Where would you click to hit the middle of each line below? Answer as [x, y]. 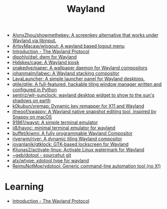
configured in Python [34, 90]
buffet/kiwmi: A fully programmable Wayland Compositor [72, 134]
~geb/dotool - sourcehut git [42, 155]
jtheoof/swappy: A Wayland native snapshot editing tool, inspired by [84, 111]
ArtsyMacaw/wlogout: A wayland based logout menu [68, 46]
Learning [24, 187]
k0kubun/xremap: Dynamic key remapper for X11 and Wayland [78, 106]
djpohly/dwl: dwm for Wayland [44, 57]
